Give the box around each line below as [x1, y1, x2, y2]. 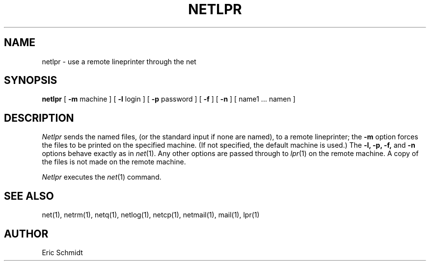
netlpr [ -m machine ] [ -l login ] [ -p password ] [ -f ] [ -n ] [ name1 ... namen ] [42, 95, 296, 104]
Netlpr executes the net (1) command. [42, 173, 161, 182]
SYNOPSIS [4, 74, 57, 87]
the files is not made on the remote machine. [42, 158, 186, 166]
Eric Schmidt [42, 248, 83, 257]
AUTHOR [4, 227, 49, 240]
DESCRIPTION [4, 111, 74, 124]
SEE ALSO [4, 189, 54, 202]
